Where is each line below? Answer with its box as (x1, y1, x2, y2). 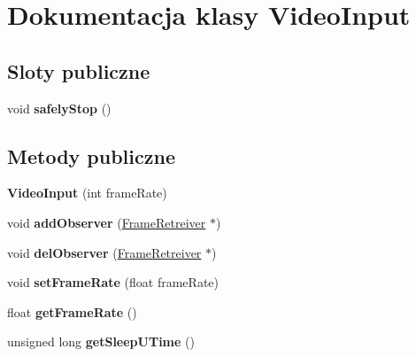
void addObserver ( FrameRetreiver (7, 213, 206, 231)
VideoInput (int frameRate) (7, 183, 167, 202)
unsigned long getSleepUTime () (7, 332, 195, 351)
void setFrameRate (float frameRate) (7, 273, 219, 291)
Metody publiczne (7, 142, 175, 169)
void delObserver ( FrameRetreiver (7, 243, 202, 261)
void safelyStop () (7, 98, 112, 117)
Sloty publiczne (7, 57, 150, 84)
